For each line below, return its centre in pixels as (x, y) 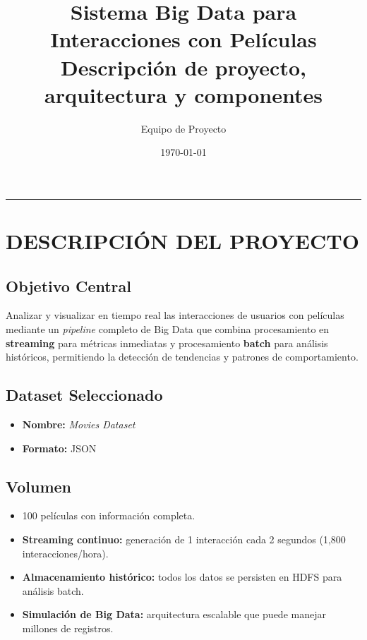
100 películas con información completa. (109, 515)
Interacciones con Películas (183, 39)
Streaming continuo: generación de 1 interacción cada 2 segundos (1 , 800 (184, 539)
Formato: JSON (59, 448)
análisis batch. (53, 590)
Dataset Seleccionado (84, 395)
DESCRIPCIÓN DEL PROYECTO (182, 241)
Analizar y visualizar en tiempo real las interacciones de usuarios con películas (175, 315)
